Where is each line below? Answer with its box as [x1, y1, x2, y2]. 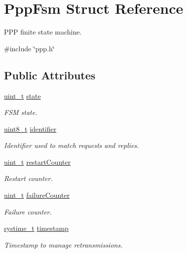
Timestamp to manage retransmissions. [4, 239, 123, 250]
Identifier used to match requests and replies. [4, 140, 139, 150]
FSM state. [4, 107, 37, 117]
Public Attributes [4, 67, 96, 82]
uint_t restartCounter [4, 156, 71, 167]
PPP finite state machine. [4, 27, 82, 37]
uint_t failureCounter [4, 190, 70, 200]
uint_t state [4, 90, 41, 101]
